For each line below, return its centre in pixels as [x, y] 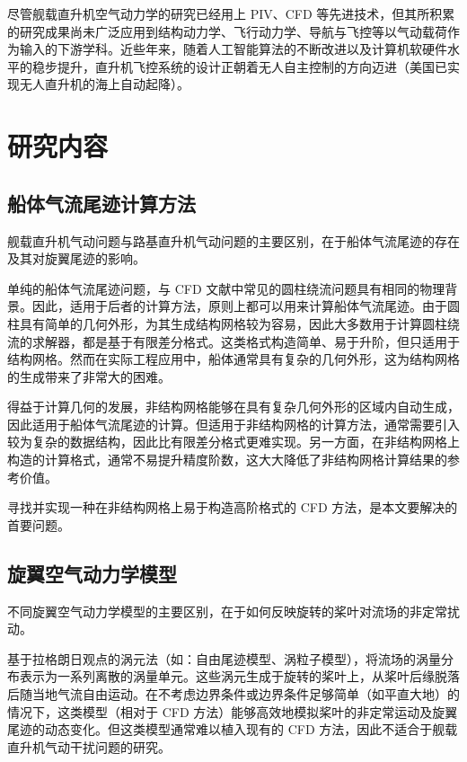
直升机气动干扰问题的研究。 [89, 746]
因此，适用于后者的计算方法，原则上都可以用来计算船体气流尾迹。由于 [239, 306]
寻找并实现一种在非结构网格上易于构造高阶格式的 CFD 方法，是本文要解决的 [233, 507]
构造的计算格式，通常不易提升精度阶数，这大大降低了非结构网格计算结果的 [227, 460]
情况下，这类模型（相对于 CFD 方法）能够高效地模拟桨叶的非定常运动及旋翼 [233, 711]
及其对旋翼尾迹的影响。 [76, 258]
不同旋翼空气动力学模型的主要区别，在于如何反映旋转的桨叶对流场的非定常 [227, 611]
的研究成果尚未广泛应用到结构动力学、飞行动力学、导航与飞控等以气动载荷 [227, 31]
